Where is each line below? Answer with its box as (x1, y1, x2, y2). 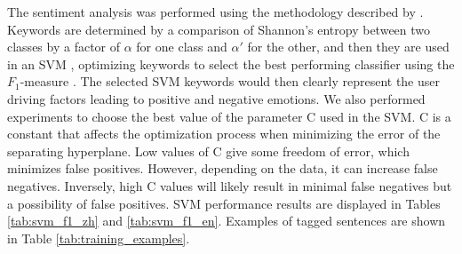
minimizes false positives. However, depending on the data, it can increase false (7, 159, 438, 178)
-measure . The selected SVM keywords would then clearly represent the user (20, 72, 440, 91)
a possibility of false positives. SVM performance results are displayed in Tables (7, 194, 441, 212)
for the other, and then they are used (247, 37, 450, 56)
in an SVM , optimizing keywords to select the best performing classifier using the (7, 54, 455, 73)
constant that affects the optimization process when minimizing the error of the (7, 124, 441, 143)
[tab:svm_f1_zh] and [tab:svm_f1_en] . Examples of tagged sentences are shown (7, 211, 446, 230)
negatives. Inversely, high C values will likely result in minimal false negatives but (7, 176, 452, 194)
